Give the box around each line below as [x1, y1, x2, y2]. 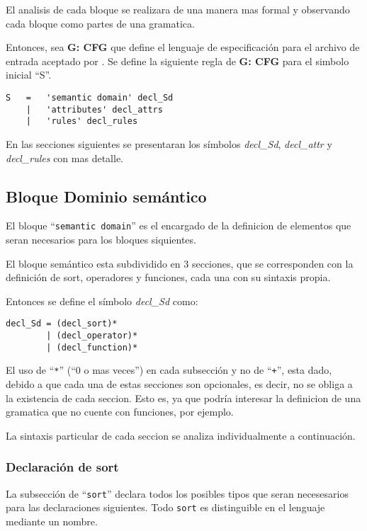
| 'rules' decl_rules [26, 116, 138, 127]
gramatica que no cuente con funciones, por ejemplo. [6, 404, 234, 419]
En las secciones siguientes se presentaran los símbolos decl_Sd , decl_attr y [6, 136, 332, 151]
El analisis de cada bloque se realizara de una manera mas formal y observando [6, 2, 350, 16]
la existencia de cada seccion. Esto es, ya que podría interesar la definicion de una [6, 390, 361, 405]
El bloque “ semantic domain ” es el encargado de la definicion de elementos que [6, 218, 351, 233]
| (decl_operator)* [46, 331, 138, 341]
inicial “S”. [6, 67, 52, 82]
